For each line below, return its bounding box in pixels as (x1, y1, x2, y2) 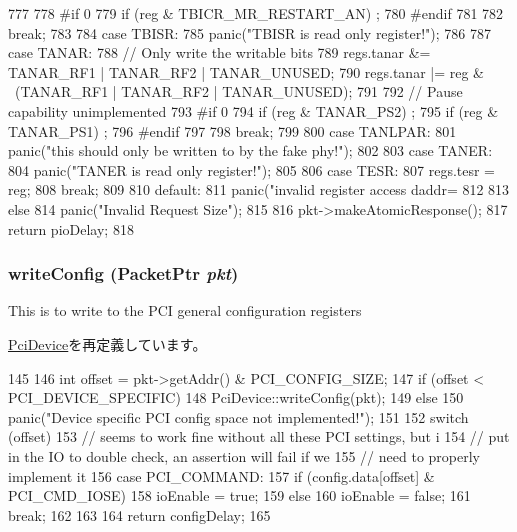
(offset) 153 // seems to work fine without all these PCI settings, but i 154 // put (8, 426, 510, 447)
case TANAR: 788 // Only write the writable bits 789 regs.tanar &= (8, 42, 431, 63)
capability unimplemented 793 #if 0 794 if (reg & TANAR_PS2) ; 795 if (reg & (8, 100, 499, 121)
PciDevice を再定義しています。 (8, 333, 207, 354)
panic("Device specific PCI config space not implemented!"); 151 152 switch (8, 406, 469, 427)
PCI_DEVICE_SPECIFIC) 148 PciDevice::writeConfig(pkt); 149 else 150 (8, 387, 464, 408)
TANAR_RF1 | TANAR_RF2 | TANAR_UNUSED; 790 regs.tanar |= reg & (8, 61, 484, 82)
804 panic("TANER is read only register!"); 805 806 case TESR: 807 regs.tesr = (8, 159, 496, 180)
